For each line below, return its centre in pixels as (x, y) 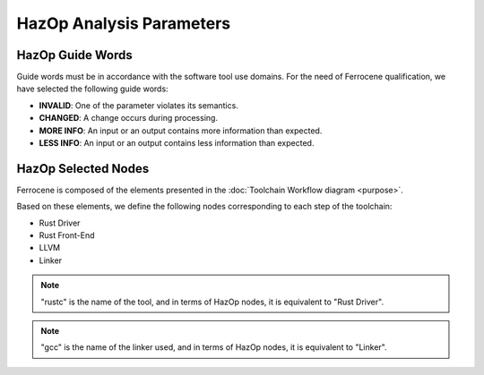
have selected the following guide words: (93, 89)
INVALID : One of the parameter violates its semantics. (139, 105)
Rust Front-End (67, 235)
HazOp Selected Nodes (83, 169)
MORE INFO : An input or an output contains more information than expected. (181, 131)
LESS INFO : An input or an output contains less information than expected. (177, 143)
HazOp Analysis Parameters (124, 23)
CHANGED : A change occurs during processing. (129, 118)
